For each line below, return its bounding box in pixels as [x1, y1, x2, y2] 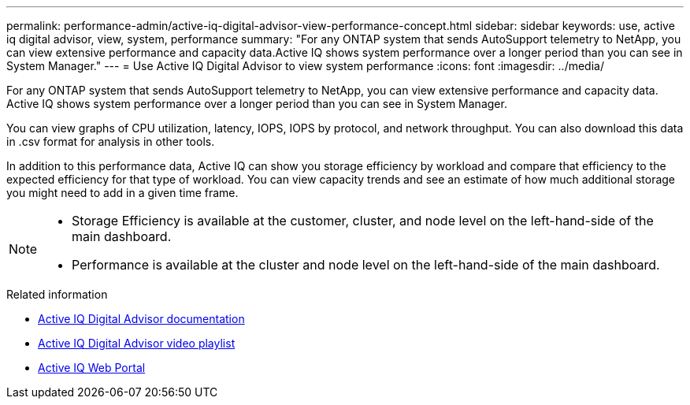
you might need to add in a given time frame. [6, 186, 239, 199]
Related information [6, 288, 108, 301]
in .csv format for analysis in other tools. [6, 135, 215, 148]
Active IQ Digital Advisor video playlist [38, 336, 236, 350]
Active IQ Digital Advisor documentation [38, 312, 245, 325]
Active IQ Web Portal [38, 361, 146, 374]
